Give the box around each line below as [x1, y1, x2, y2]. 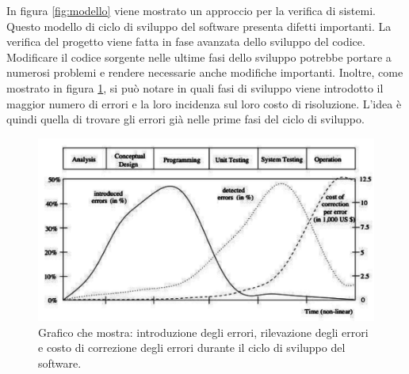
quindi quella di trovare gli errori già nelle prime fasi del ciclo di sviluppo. [6, 111, 365, 127]
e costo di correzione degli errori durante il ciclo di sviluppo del [38, 339, 346, 356]
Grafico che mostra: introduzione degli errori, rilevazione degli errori [38, 323, 369, 340]
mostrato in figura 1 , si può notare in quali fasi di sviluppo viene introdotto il [6, 79, 384, 96]
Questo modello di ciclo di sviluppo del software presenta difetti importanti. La [6, 17, 392, 34]
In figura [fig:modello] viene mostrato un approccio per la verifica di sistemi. [6, 2, 376, 18]
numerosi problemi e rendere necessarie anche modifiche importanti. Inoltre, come [6, 64, 403, 81]
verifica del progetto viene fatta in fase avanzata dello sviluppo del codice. [6, 33, 365, 50]
